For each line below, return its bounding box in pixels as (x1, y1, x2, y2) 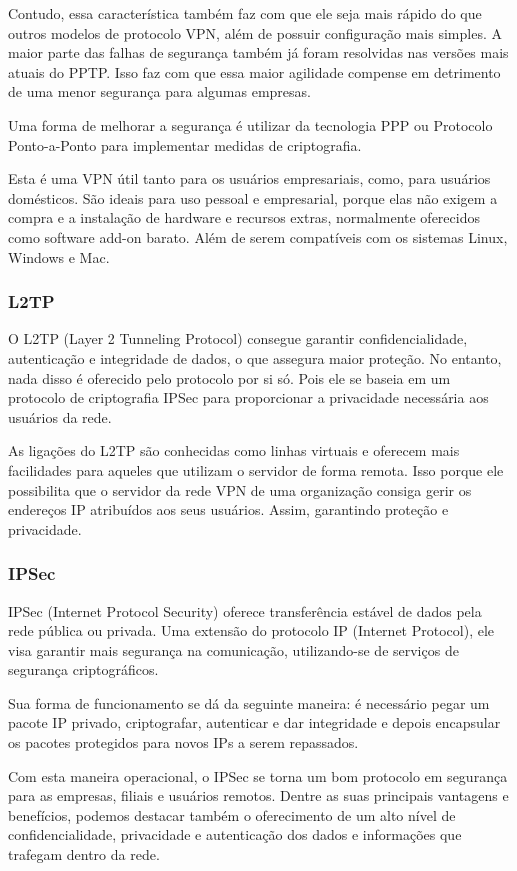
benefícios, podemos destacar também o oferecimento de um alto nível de (8, 804, 456, 825)
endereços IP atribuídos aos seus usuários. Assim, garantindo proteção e (8, 499, 449, 520)
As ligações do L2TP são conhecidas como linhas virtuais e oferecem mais (8, 440, 460, 461)
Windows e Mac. (8, 246, 110, 267)
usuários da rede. (8, 406, 112, 427)
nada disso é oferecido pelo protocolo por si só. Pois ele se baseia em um (8, 367, 451, 388)
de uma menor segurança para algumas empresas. (8, 81, 311, 102)
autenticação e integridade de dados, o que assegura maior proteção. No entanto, (8, 347, 502, 368)
